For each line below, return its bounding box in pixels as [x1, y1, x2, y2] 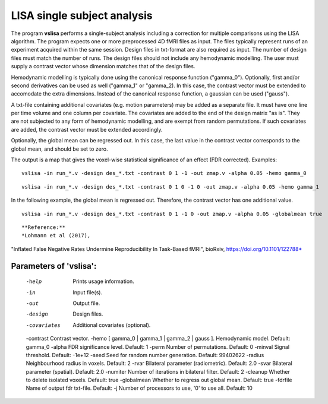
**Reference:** [21, 224, 66, 231]
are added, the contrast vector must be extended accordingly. [11, 126, 163, 133]
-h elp [26, 278, 42, 285]
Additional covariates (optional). [72, 321, 151, 329]
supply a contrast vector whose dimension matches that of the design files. [11, 63, 195, 70]
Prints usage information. [72, 278, 135, 285]
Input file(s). [72, 288, 103, 296]
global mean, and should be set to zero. [11, 145, 108, 152]
